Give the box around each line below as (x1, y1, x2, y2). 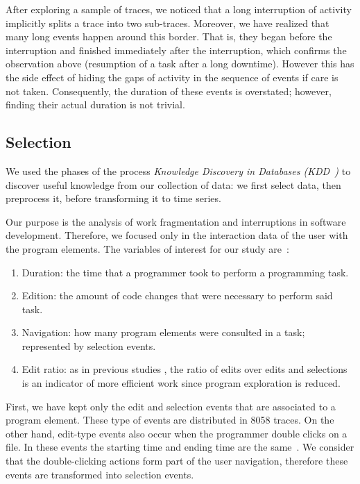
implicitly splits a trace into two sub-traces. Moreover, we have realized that (6, 15, 329, 30)
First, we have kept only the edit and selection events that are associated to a (6, 399, 336, 413)
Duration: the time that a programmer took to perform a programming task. (22, 265, 349, 279)
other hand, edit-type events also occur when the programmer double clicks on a (6, 426, 348, 440)
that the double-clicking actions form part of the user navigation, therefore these (6, 453, 348, 468)
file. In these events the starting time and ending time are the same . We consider (6, 440, 354, 454)
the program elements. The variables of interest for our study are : (6, 241, 289, 256)
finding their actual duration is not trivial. (6, 97, 185, 112)
